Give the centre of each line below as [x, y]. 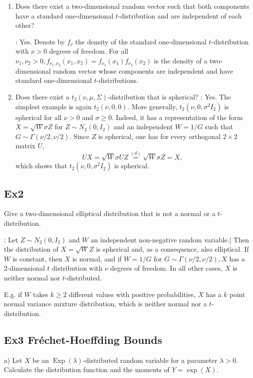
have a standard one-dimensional [64, 15]
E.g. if [13, 294]
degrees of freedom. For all [89, 51]
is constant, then [37, 258]
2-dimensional [25, 268]
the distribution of [31, 249]
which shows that [41, 166]
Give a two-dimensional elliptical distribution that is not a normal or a [110, 213]
